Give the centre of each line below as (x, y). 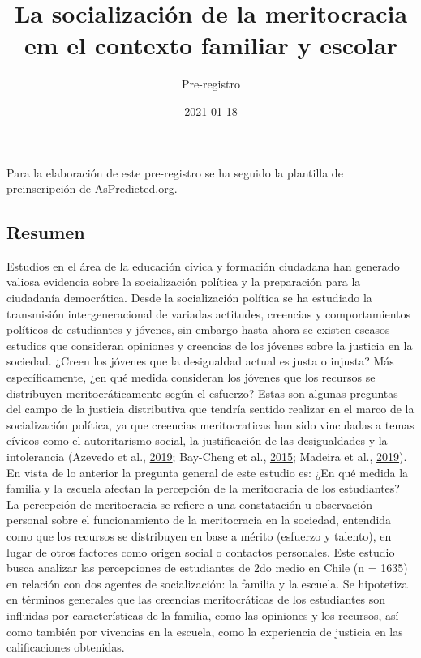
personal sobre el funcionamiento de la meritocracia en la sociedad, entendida (199, 520)
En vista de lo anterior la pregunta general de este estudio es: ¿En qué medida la (208, 472)
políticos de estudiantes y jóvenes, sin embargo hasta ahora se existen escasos (198, 329)
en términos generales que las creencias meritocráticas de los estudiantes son (196, 599)
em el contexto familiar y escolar (211, 45)
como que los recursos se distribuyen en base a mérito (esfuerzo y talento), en (199, 535)
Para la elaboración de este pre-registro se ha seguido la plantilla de (175, 172)
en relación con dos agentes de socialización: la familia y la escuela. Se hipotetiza (207, 583)
